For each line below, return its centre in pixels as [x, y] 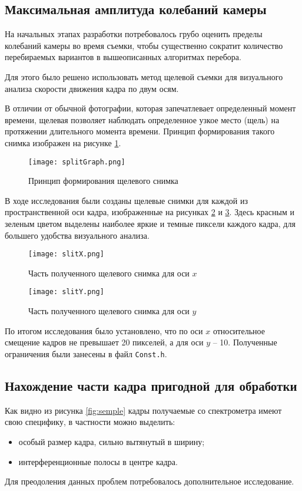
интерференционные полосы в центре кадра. [98, 461]
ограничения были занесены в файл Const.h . [86, 353]
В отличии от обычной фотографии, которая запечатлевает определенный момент [150, 108]
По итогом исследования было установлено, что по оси [104, 330]
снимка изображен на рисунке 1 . [63, 142]
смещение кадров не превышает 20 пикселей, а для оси [104, 342]
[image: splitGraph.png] [77, 162]
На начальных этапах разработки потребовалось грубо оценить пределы [134, 34]
